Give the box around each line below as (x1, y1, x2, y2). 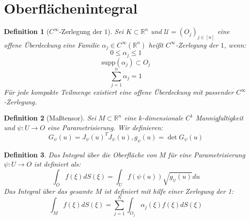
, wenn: (224, 39, 246, 50)
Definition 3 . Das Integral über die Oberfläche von (4, 149, 157, 159)
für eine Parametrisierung (168, 149, 245, 159)
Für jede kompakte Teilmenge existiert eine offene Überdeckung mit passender (4, 87, 234, 97)
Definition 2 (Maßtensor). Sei (4, 113, 96, 123)
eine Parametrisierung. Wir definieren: (47, 122, 163, 132)
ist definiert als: (34, 159, 81, 169)
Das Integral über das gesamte (4, 186, 93, 196)
